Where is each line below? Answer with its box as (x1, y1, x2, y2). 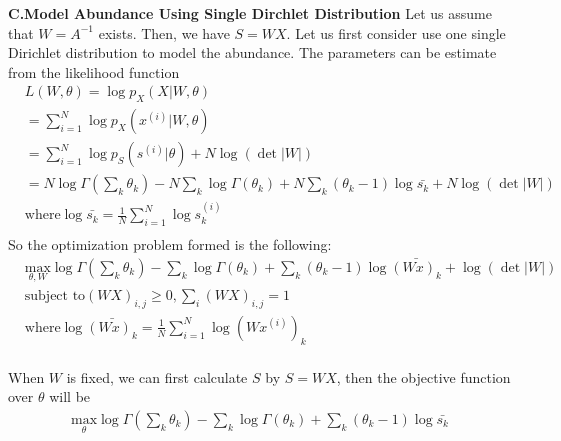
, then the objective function (336, 366, 511, 387)
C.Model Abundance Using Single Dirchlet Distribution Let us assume (8, 3, 492, 23)
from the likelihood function (8, 61, 180, 82)
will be (49, 386, 91, 407)
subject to (24, 289, 86, 304)
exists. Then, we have (98, 22, 230, 43)
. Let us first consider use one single (286, 22, 506, 43)
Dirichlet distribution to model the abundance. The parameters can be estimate (8, 42, 497, 63)
